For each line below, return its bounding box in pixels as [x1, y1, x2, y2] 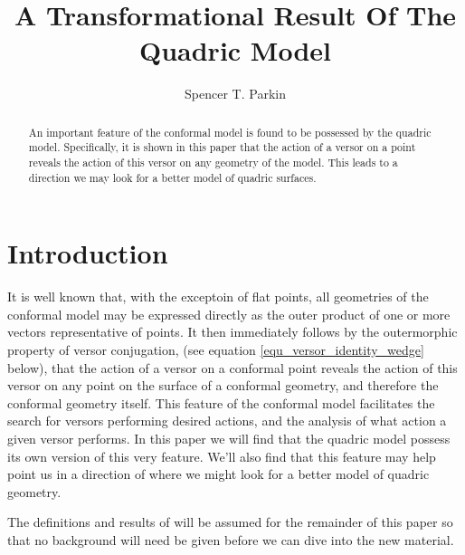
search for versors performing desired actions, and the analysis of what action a [7, 411, 447, 430]
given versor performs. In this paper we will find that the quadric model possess [7, 429, 451, 448]
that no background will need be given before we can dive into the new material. [7, 530, 454, 549]
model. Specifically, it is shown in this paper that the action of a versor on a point [28, 139, 416, 155]
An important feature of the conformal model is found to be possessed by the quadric [28, 124, 432, 139]
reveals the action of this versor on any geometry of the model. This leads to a [28, 155, 398, 170]
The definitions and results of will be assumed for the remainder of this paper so [7, 512, 453, 531]
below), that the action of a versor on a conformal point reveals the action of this [7, 358, 458, 377]
